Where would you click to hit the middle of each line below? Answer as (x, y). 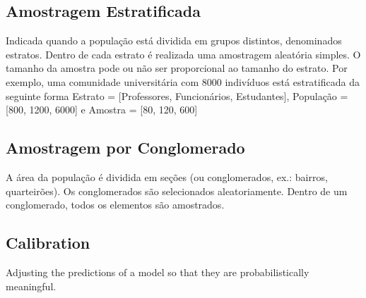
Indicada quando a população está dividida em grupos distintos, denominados (174, 41)
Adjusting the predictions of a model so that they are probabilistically (158, 272)
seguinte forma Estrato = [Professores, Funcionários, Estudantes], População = (177, 95)
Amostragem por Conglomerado (125, 148)
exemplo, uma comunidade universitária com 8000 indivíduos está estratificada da (183, 81)
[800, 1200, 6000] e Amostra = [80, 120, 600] (102, 110)
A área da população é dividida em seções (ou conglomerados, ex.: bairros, (167, 176)
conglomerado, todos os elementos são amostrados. (115, 205)
